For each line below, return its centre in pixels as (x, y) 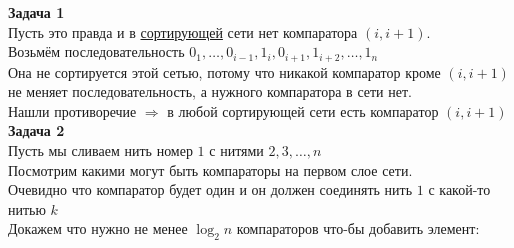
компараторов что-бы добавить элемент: (358, 228)
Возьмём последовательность (96, 51)
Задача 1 (36, 12)
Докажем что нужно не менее (98, 228)
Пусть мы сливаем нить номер (100, 150)
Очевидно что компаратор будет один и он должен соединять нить (210, 189)
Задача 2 (36, 130)
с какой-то (459, 189)
